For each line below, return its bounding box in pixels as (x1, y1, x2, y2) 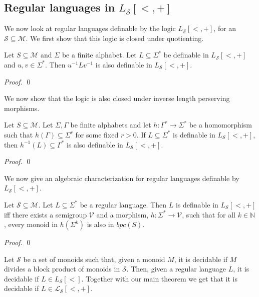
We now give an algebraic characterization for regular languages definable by (4, 172, 239, 183)
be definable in (163, 49, 209, 60)
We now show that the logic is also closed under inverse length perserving (4, 93, 230, 103)
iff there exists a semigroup (4, 209, 87, 219)
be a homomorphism (189, 119, 252, 130)
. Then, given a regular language (126, 263, 226, 274)
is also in (87, 219, 114, 229)
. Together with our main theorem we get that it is (81, 273, 237, 283)
